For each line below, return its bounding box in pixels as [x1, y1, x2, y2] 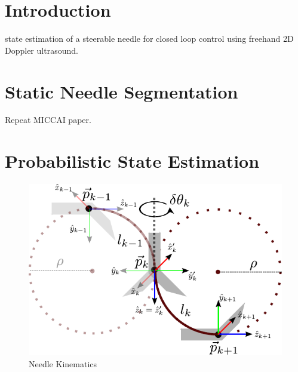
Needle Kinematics [29, 358, 97, 370]
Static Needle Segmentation [5, 79, 238, 103]
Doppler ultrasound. [5, 44, 78, 56]
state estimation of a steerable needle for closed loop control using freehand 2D [5, 32, 294, 45]
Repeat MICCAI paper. [5, 113, 91, 126]
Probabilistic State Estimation [5, 149, 260, 173]
